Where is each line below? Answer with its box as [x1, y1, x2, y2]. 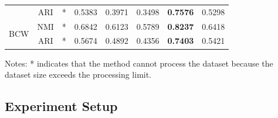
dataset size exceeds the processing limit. [5, 68, 152, 81]
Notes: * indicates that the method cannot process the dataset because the [5, 57, 273, 69]
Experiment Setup [5, 97, 118, 115]
